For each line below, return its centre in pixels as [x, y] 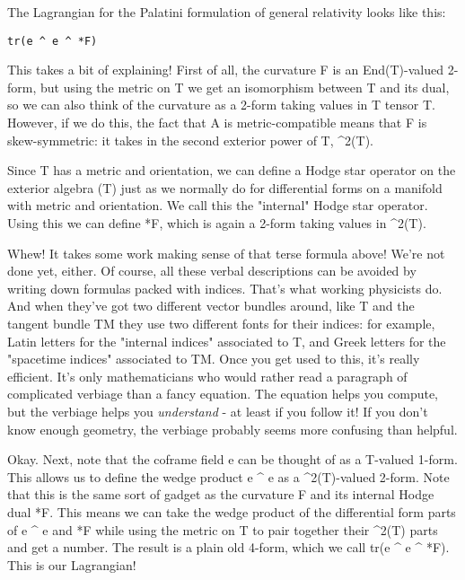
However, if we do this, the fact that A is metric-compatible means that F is [217, 123]
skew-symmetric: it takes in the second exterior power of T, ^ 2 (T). [190, 140]
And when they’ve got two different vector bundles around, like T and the [211, 306]
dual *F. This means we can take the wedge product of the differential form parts [232, 511]
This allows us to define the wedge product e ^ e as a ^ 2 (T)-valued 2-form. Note [228, 476]
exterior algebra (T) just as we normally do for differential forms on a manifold [225, 187]
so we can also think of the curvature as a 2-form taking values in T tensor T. [221, 105]
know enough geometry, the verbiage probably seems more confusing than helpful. [232, 429]
